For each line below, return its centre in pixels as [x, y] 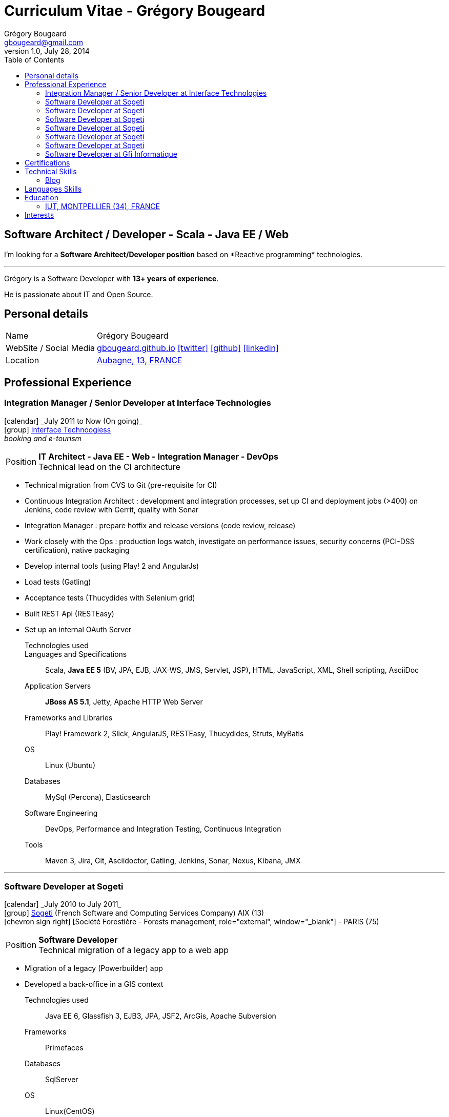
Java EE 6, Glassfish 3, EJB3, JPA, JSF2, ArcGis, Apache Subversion [161, 1016]
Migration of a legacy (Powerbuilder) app [94, 968]
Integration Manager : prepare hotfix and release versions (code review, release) [160, 525]
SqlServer [62, 1080]
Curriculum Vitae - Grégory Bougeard [135, 11]
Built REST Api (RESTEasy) [69, 613]
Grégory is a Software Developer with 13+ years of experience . [111, 278]
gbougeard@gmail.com [44, 42]
